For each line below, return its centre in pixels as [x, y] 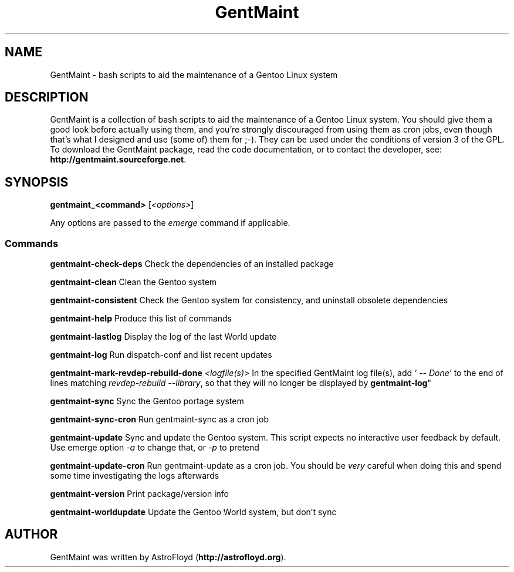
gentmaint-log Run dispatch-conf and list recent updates [161, 355]
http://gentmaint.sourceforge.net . [118, 160]
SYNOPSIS [37, 182]
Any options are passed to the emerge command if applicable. [170, 223]
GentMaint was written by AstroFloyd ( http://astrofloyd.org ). [168, 557]
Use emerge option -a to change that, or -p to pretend [155, 448]
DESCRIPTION [47, 97]
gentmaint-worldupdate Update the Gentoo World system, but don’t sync [193, 512]
